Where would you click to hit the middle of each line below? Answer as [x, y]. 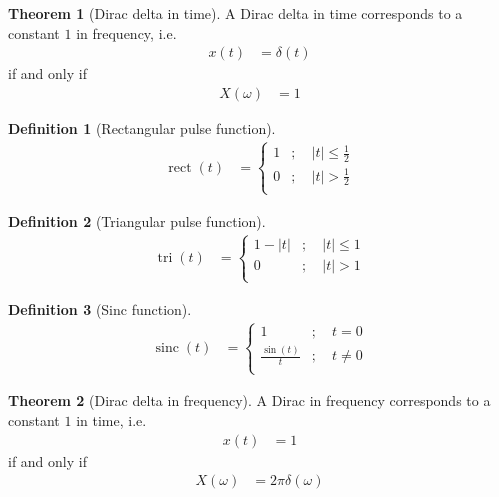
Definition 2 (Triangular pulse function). [137, 220]
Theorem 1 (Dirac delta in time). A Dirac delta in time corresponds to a [235, 13]
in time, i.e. [111, 420]
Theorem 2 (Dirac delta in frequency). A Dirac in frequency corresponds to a [249, 400]
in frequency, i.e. [126, 32]
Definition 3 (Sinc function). [100, 308]
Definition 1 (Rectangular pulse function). [142, 127]
